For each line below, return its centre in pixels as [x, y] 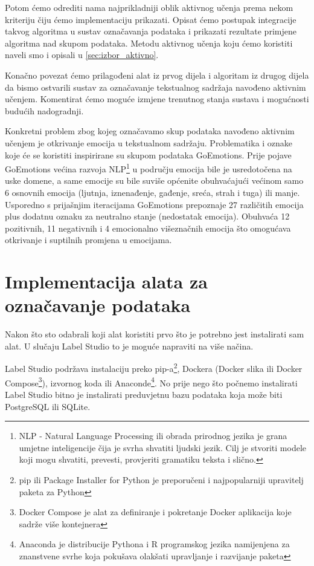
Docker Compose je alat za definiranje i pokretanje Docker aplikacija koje [155, 512]
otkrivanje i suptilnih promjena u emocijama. [88, 240]
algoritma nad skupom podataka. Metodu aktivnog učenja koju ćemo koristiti [149, 43]
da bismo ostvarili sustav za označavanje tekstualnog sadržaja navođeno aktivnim [155, 87]
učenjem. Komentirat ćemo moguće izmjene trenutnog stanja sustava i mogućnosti [157, 99]
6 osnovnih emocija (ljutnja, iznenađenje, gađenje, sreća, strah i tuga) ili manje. [152, 192]
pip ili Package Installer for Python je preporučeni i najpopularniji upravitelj [161, 479]
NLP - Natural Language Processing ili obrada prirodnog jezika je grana [153, 436]
